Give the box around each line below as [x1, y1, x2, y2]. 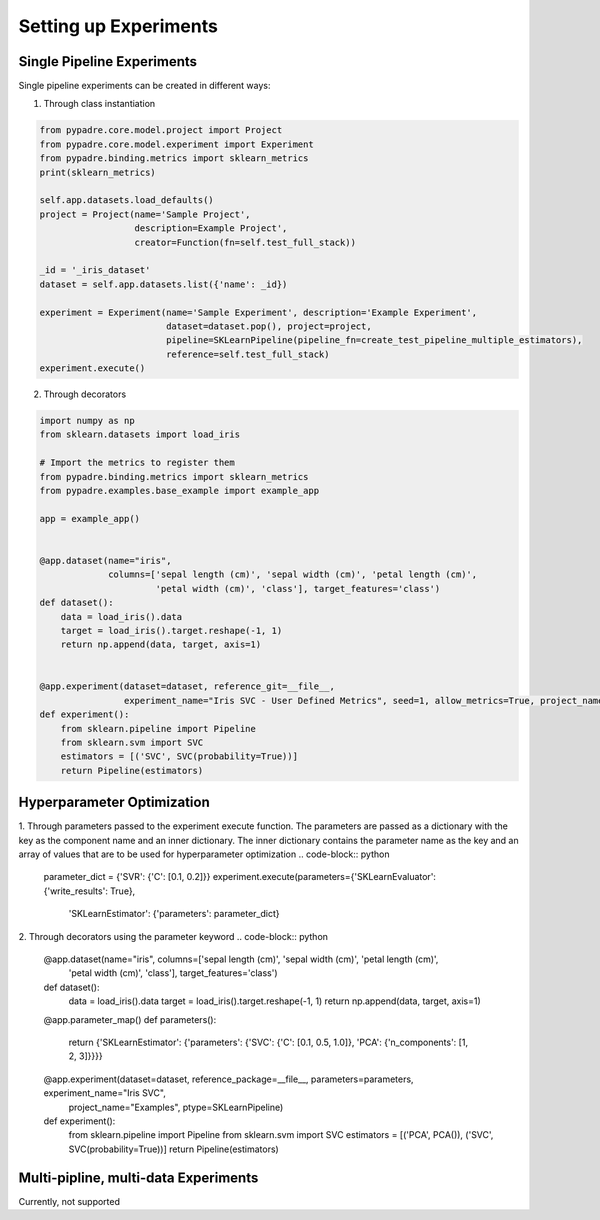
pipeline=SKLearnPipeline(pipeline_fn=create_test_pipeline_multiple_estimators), [165, 335, 583, 346]
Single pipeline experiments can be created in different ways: [18, 80, 271, 92]
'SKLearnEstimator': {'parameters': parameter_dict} [68, 908, 280, 920]
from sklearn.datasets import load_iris [39, 429, 240, 440]
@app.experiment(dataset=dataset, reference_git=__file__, [39, 681, 335, 692]
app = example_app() [39, 513, 140, 524]
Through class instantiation [43, 98, 156, 110]
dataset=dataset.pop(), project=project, [165, 320, 372, 332]
